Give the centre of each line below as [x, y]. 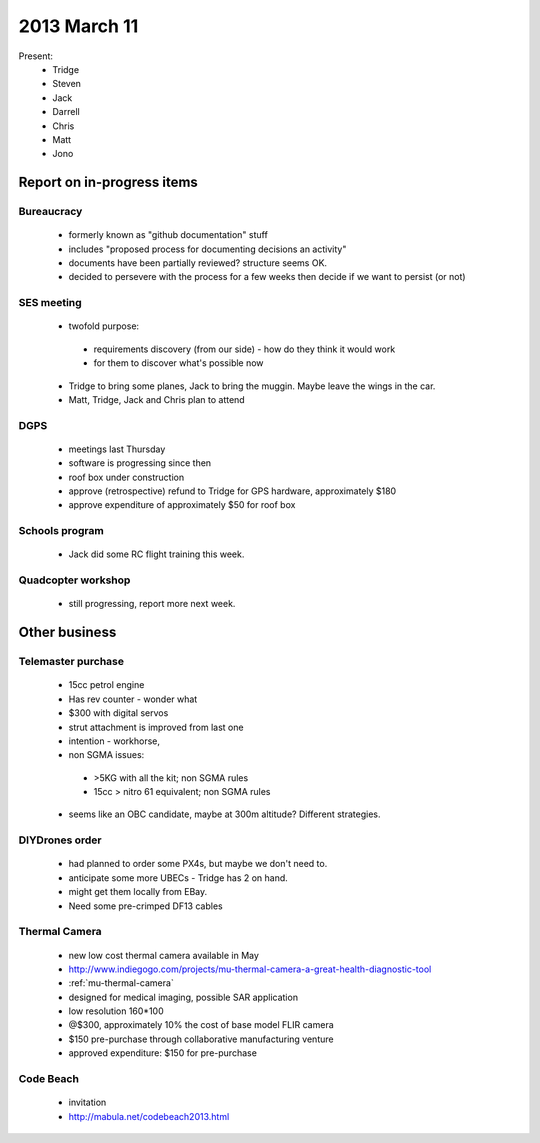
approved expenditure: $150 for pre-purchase [162, 1053]
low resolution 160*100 [116, 1011]
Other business [67, 632]
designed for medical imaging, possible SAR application [183, 997]
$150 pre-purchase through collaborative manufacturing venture [201, 1039]
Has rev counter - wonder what [133, 699]
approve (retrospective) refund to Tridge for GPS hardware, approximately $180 [232, 491]
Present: [36, 56]
